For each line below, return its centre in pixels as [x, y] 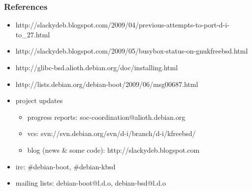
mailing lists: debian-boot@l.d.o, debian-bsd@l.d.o [91, 183]
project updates [39, 100]
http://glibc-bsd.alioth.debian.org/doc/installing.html [97, 67]
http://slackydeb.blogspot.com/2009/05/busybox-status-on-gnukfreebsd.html [132, 51]
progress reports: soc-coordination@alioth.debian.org [106, 117]
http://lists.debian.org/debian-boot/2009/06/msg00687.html [107, 84]
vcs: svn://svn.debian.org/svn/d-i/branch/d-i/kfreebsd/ [111, 133]
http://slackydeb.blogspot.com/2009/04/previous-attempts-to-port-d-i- [122, 25]
